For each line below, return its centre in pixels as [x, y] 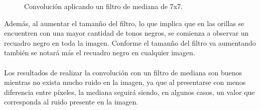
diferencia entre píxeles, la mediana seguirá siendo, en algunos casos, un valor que [129, 92]
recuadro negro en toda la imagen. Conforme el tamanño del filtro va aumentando [130, 42]
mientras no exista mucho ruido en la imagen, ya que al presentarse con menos [125, 82]
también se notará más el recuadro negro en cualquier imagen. [100, 52]
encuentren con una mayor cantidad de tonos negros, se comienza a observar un [126, 33]
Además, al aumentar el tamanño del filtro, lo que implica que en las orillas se [124, 23]
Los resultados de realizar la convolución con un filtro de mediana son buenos [123, 72]
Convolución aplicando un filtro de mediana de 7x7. [103, 6]
